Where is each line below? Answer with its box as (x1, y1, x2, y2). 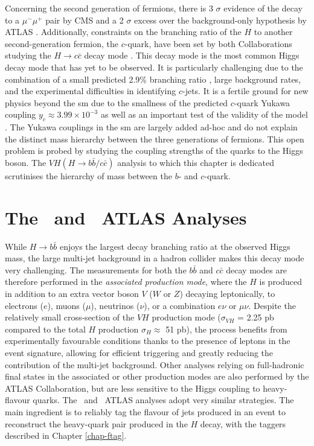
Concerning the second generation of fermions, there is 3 (5, 2, 213, 14)
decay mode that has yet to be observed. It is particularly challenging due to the (5, 60, 303, 73)
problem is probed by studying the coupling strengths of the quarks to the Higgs (5, 144, 303, 157)
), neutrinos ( (91, 299, 140, 311)
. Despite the (248, 299, 296, 311)
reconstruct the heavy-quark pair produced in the (5, 417, 188, 430)
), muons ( (47, 299, 86, 311)
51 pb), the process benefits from (165, 322, 287, 335)
